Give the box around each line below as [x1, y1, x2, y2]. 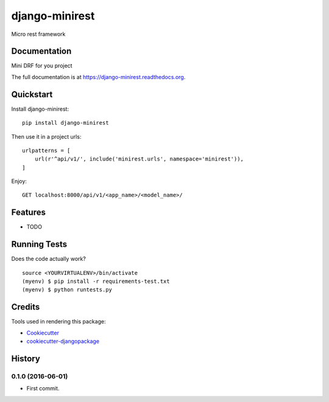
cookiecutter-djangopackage [26, 338, 100, 345]
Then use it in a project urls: [11, 133, 82, 140]
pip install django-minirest [22, 119, 109, 126]
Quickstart [11, 89, 53, 100]
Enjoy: [11, 178, 27, 185]
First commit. [26, 385, 60, 392]
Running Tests [11, 239, 67, 249]
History [11, 353, 41, 364]
